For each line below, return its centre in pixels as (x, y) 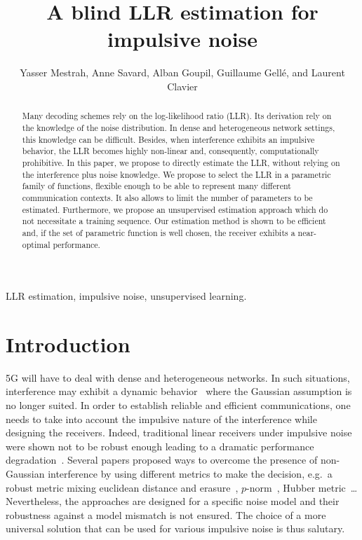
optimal (36, 244)
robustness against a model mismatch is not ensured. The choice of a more (166, 514)
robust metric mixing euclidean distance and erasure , (122, 487)
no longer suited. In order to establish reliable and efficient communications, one (178, 405)
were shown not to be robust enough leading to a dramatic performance (160, 446)
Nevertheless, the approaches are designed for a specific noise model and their (173, 501)
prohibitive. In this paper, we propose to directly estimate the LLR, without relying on (181, 162)
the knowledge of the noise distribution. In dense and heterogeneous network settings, (179, 127)
